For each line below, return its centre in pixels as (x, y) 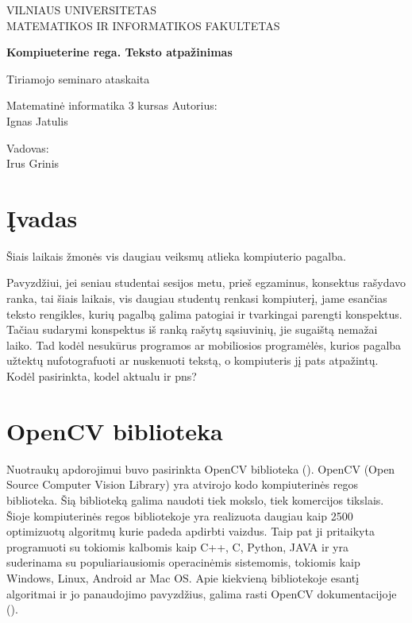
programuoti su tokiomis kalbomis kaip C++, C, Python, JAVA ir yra (177, 546)
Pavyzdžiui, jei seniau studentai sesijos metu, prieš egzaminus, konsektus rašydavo (206, 282)
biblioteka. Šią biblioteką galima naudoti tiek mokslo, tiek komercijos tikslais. (195, 499)
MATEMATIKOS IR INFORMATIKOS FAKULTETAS (143, 25)
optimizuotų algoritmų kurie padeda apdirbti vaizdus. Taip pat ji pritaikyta (191, 531)
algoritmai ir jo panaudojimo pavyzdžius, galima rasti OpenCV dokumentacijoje (202, 593)
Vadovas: (28, 147)
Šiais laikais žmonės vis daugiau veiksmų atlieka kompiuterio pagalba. (176, 255)
